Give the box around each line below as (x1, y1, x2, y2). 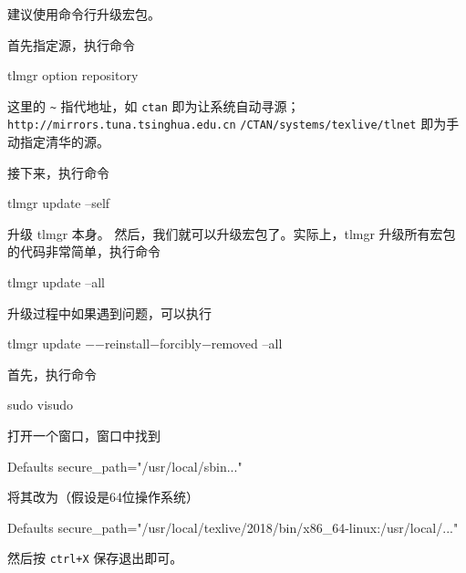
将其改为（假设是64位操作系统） (7, 487, 199, 506)
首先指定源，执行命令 (7, 35, 135, 54)
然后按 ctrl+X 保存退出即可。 (7, 548, 183, 568)
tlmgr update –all (7, 273, 106, 292)
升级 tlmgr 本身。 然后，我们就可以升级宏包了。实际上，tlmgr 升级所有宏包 (7, 224, 456, 243)
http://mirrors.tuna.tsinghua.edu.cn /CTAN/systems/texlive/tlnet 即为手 (7, 114, 460, 133)
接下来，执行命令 (7, 162, 109, 182)
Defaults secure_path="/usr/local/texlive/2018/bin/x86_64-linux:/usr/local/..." (7, 517, 459, 537)
